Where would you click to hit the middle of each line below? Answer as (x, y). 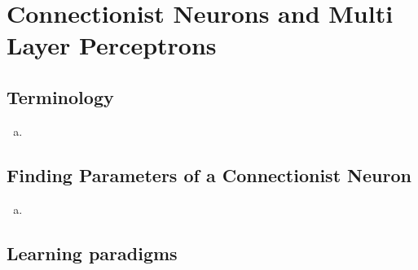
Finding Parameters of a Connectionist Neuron (209, 174)
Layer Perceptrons (112, 45)
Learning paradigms (92, 253)
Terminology (60, 96)
